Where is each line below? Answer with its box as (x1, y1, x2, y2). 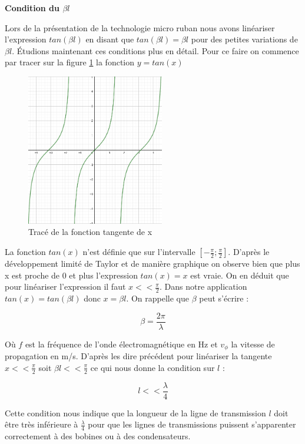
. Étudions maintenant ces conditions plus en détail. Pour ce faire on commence (12, 44, 299, 57)
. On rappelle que (126, 292, 190, 304)
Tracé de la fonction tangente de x (28, 226, 152, 238)
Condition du (5, 2, 60, 14)
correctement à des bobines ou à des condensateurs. (5, 430, 191, 442)
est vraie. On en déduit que (190, 269, 289, 281)
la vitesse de (231, 337, 275, 350)
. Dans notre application (159, 280, 247, 293)
